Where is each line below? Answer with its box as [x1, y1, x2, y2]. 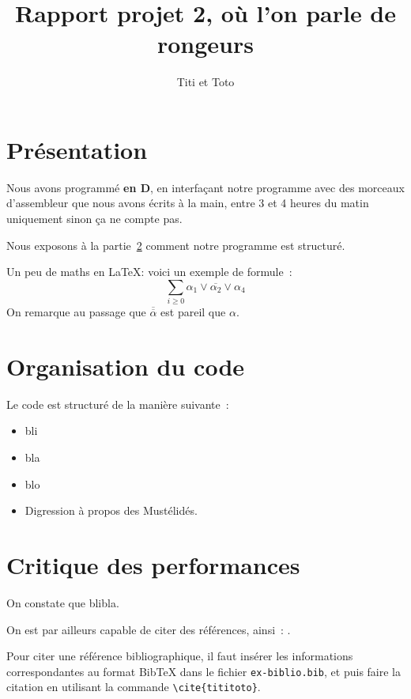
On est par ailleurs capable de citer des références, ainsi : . [6, 621, 291, 637]
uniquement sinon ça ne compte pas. [6, 210, 183, 227]
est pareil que [160, 304, 226, 320]
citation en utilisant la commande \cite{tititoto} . [6, 678, 261, 695]
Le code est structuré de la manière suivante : [6, 395, 229, 412]
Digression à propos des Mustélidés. [25, 502, 198, 519]
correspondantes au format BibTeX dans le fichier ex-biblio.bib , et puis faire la [6, 663, 401, 679]
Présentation [6, 133, 148, 165]
